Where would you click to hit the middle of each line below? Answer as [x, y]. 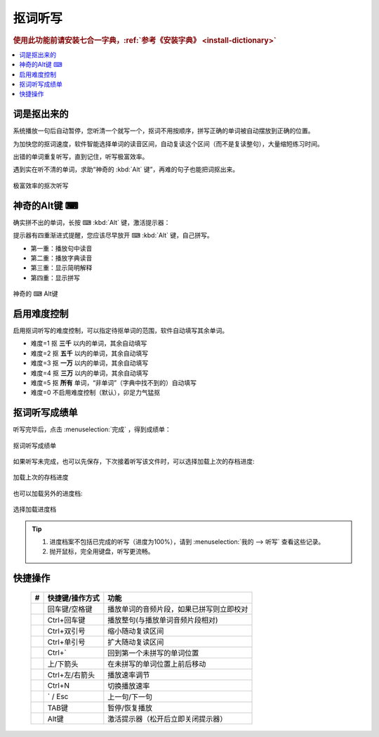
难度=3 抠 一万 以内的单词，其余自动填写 [89, 363]
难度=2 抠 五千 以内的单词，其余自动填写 [89, 353]
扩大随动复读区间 [136, 641]
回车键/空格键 [70, 609]
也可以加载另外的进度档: [48, 493]
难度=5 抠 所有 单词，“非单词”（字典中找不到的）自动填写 [113, 382]
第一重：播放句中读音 [61, 248]
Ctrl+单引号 [66, 641]
